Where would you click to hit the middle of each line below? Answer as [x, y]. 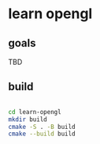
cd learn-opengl [35, 112]
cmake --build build [42, 134]
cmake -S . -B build [42, 127]
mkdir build [28, 119]
